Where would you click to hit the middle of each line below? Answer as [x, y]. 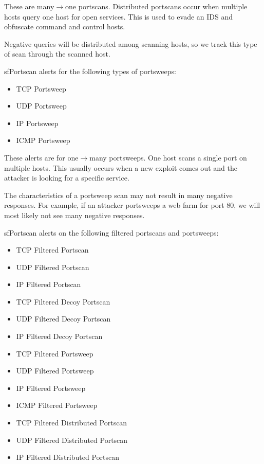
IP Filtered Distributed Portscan [68, 457]
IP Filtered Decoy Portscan [59, 336]
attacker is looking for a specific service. [67, 178]
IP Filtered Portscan [49, 284]
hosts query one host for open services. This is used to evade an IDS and [119, 16]
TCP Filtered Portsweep [55, 353]
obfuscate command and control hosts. [65, 26]
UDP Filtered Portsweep [55, 371]
